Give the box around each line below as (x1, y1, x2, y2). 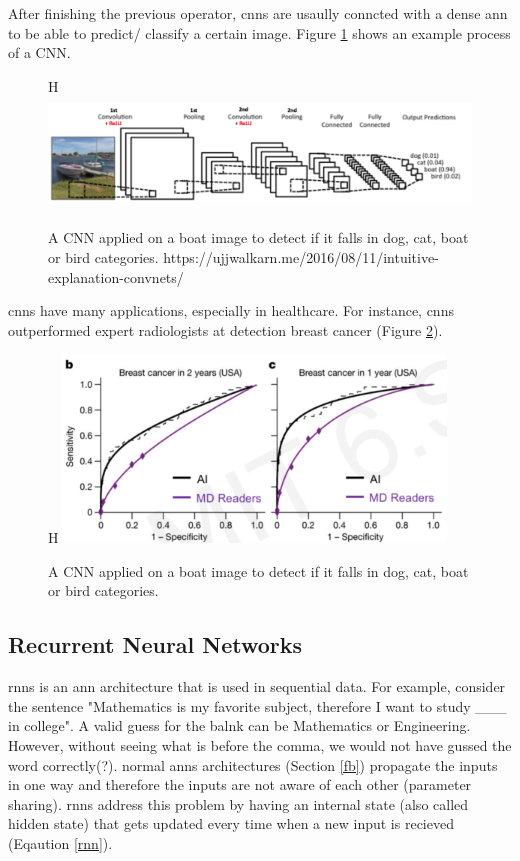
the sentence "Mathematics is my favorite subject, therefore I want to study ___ (8, 695, 507, 716)
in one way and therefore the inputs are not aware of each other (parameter (8, 774, 472, 795)
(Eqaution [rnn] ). (8, 833, 113, 854)
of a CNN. (8, 42, 71, 63)
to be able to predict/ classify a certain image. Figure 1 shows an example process (8, 22, 511, 43)
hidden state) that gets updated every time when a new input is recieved (8, 813, 454, 834)
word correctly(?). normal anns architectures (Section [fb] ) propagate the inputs (8, 754, 498, 775)
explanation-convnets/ (48, 266, 184, 287)
